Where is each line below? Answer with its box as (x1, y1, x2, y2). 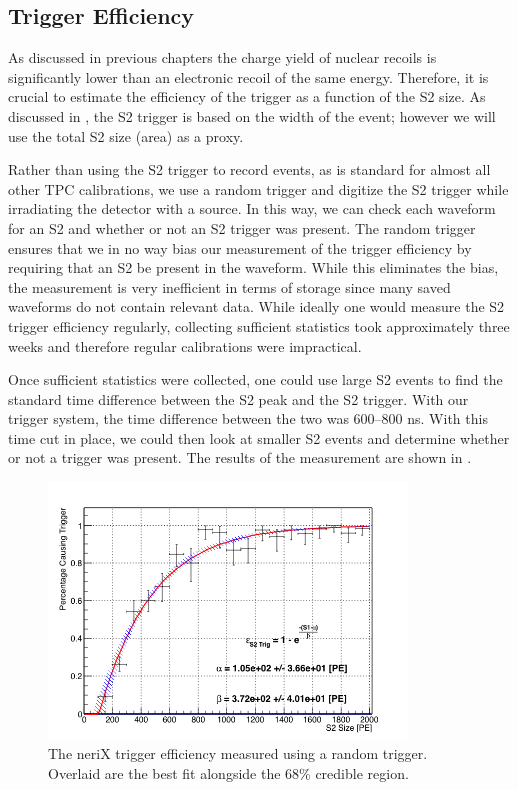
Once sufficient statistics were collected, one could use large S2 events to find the (8, 369, 503, 390)
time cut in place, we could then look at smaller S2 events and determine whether (8, 427, 510, 448)
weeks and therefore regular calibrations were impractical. (8, 335, 362, 356)
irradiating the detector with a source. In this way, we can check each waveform (8, 198, 496, 219)
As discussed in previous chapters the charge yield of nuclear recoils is (8, 47, 437, 68)
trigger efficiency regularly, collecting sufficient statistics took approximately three (8, 315, 510, 336)
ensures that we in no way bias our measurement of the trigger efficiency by (8, 237, 472, 258)
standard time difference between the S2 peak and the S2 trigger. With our (8, 388, 469, 409)
